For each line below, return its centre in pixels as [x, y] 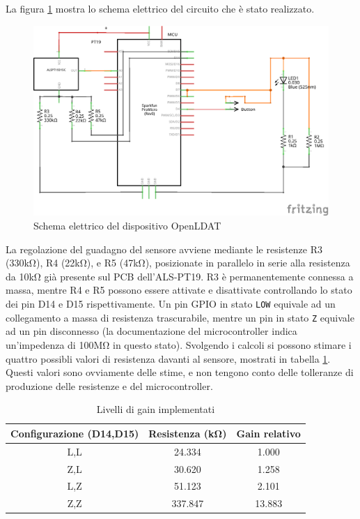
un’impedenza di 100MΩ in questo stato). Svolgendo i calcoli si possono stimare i [179, 344]
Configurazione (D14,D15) [75, 433]
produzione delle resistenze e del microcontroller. [109, 385]
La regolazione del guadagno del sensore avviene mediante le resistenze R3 [164, 249]
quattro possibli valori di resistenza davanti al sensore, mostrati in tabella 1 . [168, 358]
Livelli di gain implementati [156, 409]
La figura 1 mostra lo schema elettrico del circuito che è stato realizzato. [160, 8]
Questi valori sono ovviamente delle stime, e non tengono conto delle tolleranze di [180, 372]
